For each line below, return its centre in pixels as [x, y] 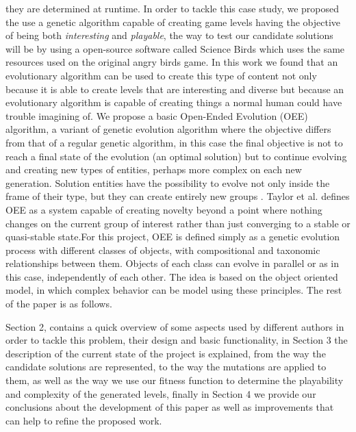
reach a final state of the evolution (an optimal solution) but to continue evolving [176, 156]
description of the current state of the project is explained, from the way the [166, 353]
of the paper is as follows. [59, 304]
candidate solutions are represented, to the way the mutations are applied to [166, 367]
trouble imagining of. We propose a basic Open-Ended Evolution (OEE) [157, 115]
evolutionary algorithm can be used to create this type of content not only [161, 75]
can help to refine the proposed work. [84, 420]
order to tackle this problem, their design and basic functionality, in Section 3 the [177, 340]
